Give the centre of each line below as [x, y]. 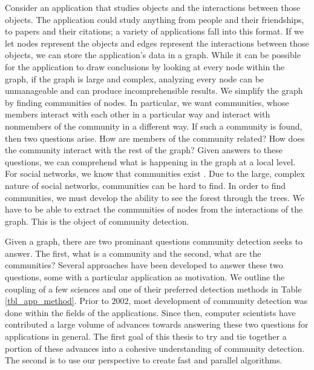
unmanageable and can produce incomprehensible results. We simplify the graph [154, 91]
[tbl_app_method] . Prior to [57, 301]
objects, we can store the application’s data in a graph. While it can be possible [153, 55]
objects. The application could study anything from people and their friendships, [155, 19]
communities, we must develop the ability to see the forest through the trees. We [155, 197]
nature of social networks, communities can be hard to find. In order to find [146, 185]
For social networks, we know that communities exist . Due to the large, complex [155, 173]
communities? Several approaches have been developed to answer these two [144, 265]
